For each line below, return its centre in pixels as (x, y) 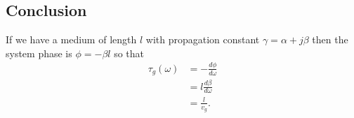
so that (129, 53)
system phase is (39, 53)
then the (330, 39)
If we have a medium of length (71, 39)
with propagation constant (203, 39)
